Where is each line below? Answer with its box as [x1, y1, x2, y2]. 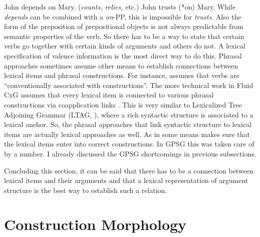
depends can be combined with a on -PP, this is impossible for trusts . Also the [4, 11, 241, 21]
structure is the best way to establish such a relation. [4, 184, 167, 195]
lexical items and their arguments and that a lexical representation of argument [4, 175, 248, 185]
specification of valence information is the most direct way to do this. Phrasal [4, 50, 242, 60]
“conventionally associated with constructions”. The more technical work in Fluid [4, 79, 253, 90]
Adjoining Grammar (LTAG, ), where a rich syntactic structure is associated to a [4, 109, 253, 119]
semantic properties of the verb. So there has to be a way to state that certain [4, 30, 244, 41]
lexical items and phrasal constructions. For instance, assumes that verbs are [4, 70, 239, 80]
